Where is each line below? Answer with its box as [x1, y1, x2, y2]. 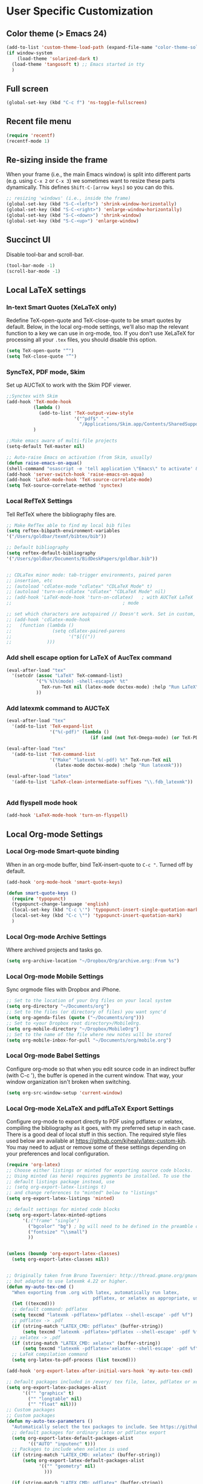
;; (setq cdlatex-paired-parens [6, 628, 126, 634]
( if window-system [6, 50, 53, 56]
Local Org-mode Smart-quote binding [6, 847, 120, 856]
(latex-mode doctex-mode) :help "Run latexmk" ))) [54, 763, 182, 769]
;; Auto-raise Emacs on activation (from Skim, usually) [6, 454, 153, 461]
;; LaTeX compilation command [11, 1351, 88, 1358]
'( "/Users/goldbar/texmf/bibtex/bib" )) [6, 534, 107, 540]
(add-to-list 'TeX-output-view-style [38, 410, 134, 416]
